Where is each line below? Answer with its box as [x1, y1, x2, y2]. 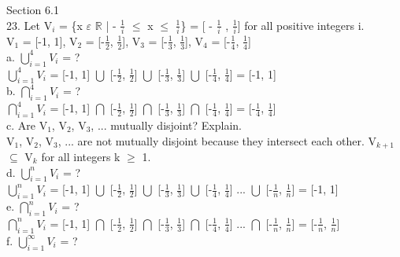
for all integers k [41, 148, 120, 164]
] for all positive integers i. [237, 17, 365, 33]
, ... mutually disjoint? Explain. [91, 116, 242, 133]
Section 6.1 [6, 2, 59, 17]
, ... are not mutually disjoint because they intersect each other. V [57, 132, 377, 149]
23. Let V [6, 17, 53, 33]
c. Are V [6, 116, 48, 133]
